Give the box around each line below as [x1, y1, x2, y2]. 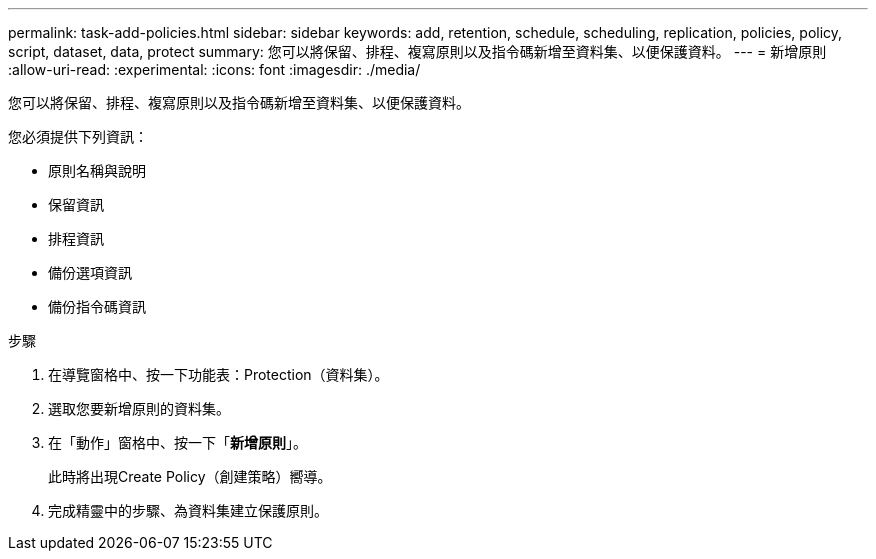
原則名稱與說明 [48, 162, 146, 179]
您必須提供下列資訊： [8, 128, 148, 145]
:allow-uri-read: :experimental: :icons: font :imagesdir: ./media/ [8, 61, 421, 78]
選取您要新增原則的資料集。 [48, 400, 230, 417]
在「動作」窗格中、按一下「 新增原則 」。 [48, 434, 307, 451]
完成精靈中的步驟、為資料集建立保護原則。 [48, 502, 328, 519]
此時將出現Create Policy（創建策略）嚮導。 [48, 468, 332, 485]
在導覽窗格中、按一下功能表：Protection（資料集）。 [48, 366, 389, 383]
